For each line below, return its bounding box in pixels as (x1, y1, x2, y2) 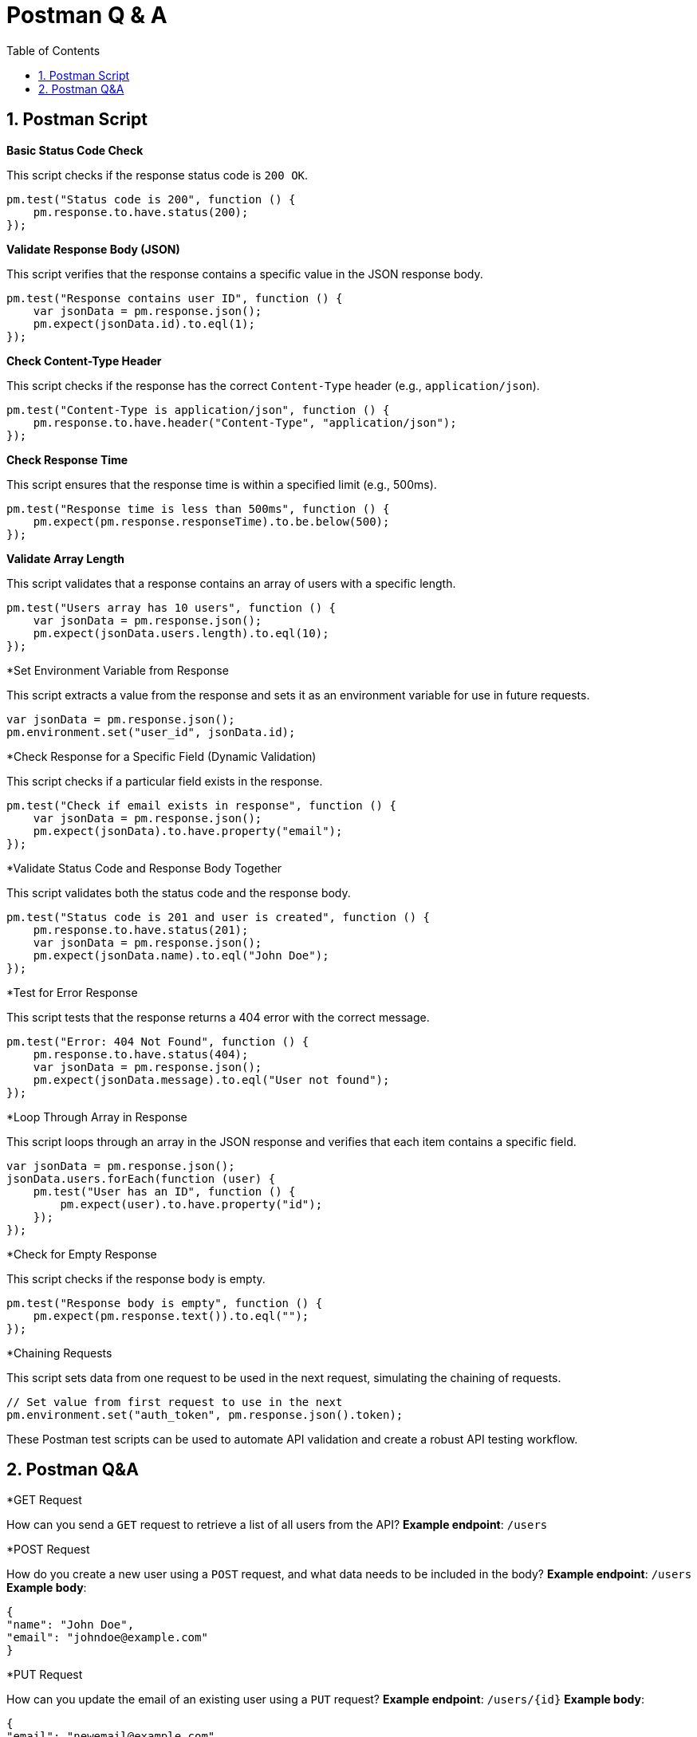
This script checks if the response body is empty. (6, 1271, 266, 1286)
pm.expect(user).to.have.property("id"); (60, 1197, 323, 1211)
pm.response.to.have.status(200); (33, 205, 249, 219)
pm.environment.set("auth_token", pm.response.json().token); (6, 1408, 404, 1421)
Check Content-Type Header (6, 353, 162, 368)
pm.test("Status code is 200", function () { (6, 192, 296, 206)
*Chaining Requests (6, 1345, 112, 1360)
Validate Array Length (6, 551, 125, 565)
